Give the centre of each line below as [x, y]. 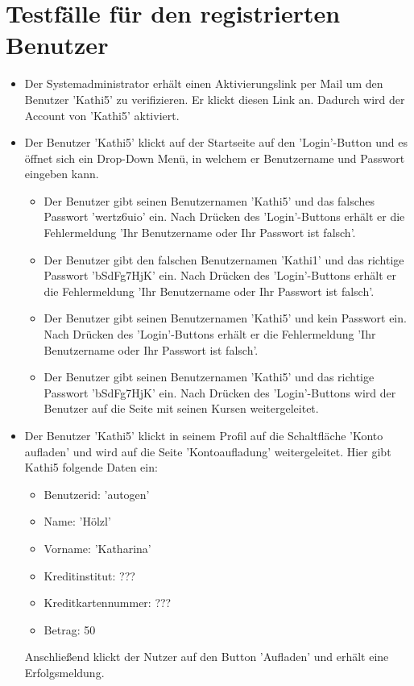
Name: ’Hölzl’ [77, 521]
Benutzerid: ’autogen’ [97, 494]
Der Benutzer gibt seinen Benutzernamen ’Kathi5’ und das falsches [209, 200]
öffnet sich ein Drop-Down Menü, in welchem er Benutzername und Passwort [215, 158]
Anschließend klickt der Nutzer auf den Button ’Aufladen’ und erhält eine [207, 657]
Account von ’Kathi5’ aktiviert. [102, 115]
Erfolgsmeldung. [64, 672]
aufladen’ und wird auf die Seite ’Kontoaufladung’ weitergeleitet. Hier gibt [208, 451]
